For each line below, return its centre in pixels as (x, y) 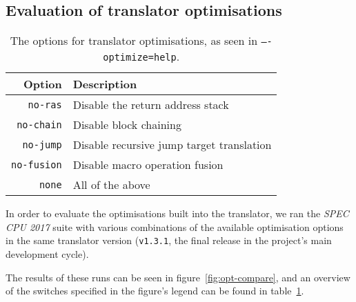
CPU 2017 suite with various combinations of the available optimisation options (175, 226)
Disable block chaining (127, 125)
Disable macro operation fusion (148, 165)
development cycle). (47, 254)
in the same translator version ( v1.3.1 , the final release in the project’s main (169, 240)
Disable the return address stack (151, 105)
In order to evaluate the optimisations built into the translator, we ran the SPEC (177, 213)
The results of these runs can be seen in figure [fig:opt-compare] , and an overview (178, 277)
